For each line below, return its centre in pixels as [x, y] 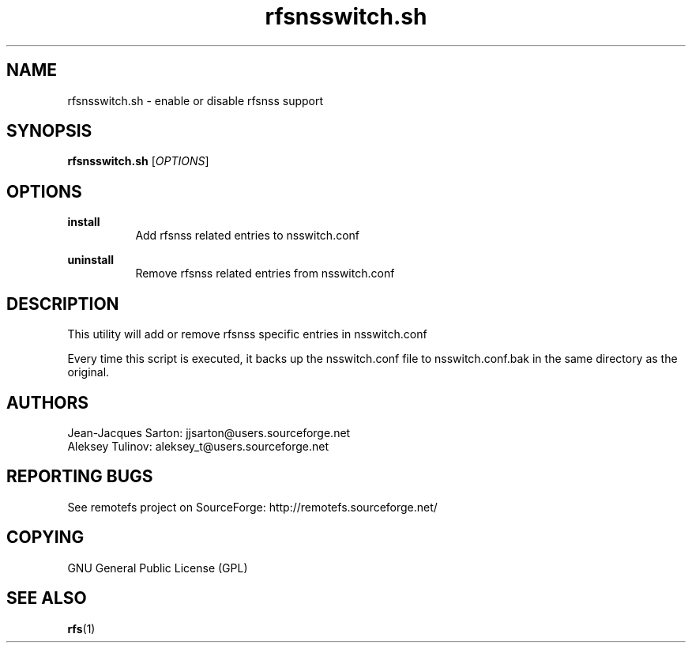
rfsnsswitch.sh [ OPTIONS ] [138, 161]
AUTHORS [48, 402]
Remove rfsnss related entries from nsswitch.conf [265, 274]
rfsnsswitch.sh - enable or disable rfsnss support [196, 100]
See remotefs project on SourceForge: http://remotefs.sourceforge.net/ [252, 507]
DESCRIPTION [63, 304]
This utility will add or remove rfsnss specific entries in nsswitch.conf [247, 334]
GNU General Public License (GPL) [158, 568]
